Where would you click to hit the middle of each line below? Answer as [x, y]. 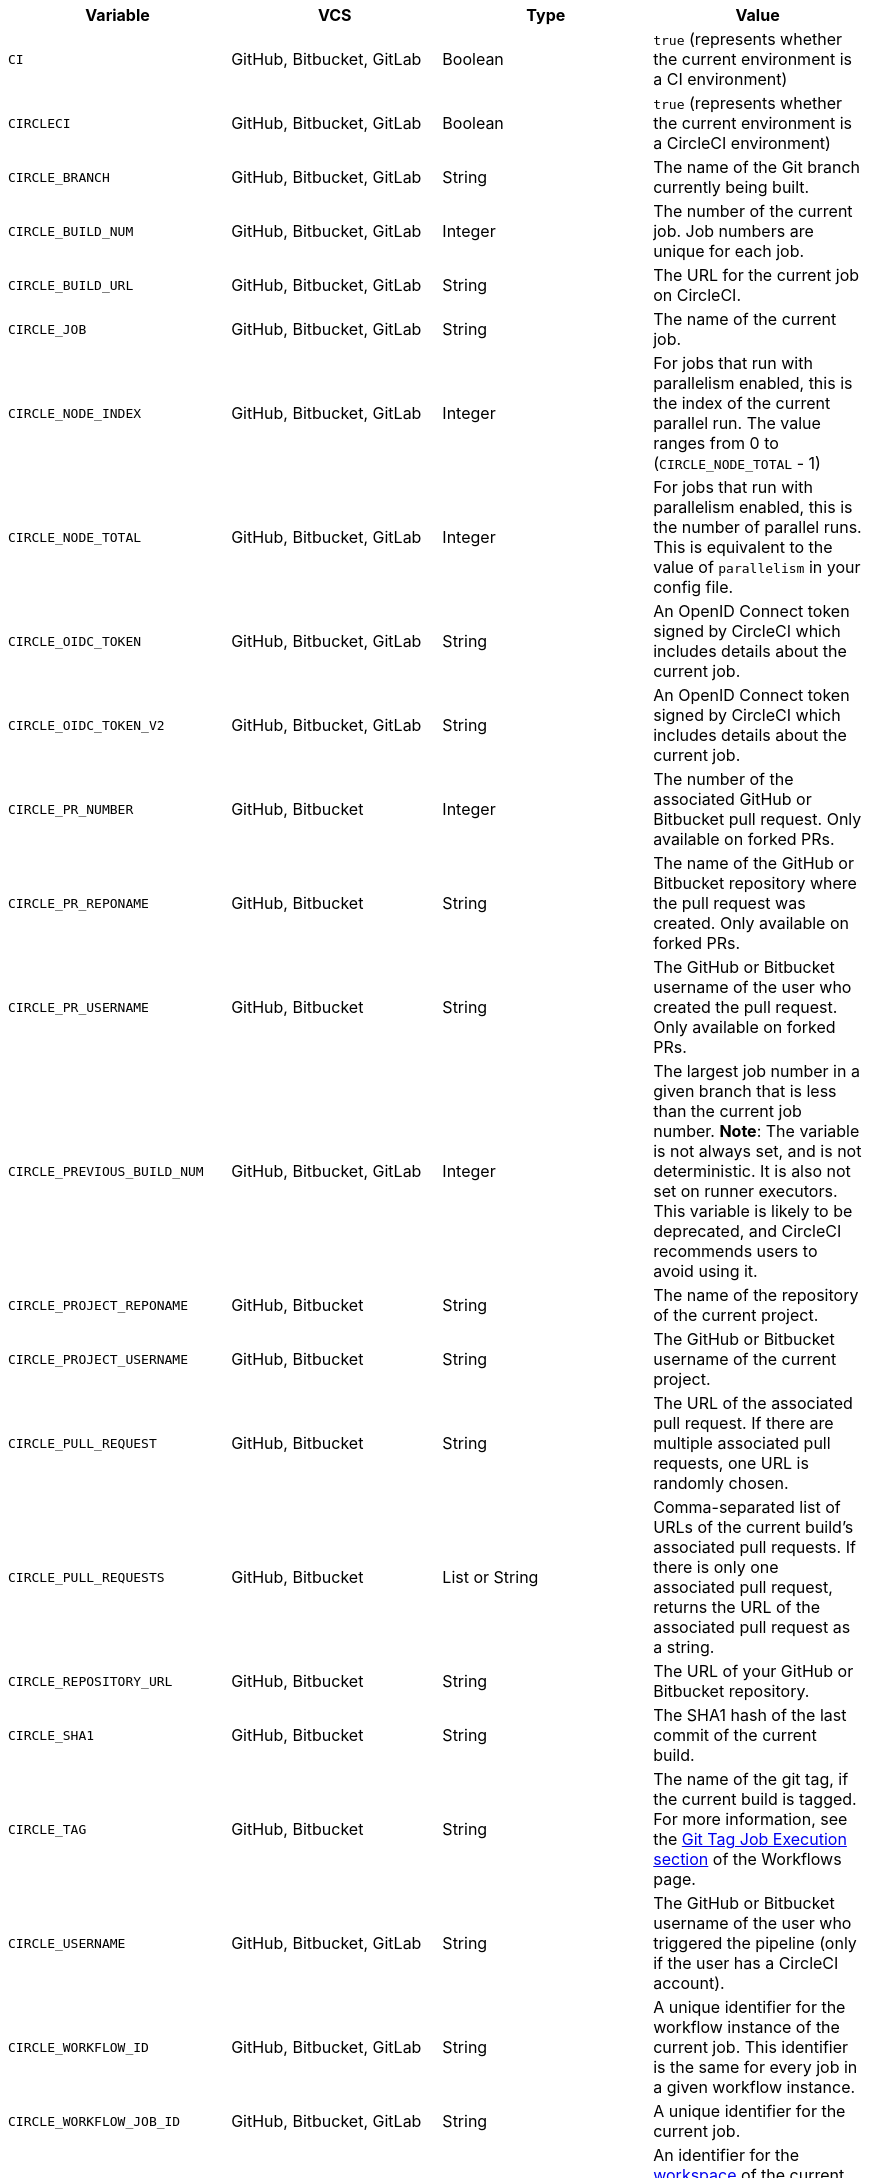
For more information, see [750, 1819]
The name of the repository [756, 1295]
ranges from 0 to [716, 443]
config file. [693, 587]
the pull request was [729, 903]
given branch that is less [745, 1091]
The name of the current [745, 319]
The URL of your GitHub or [753, 1671]
